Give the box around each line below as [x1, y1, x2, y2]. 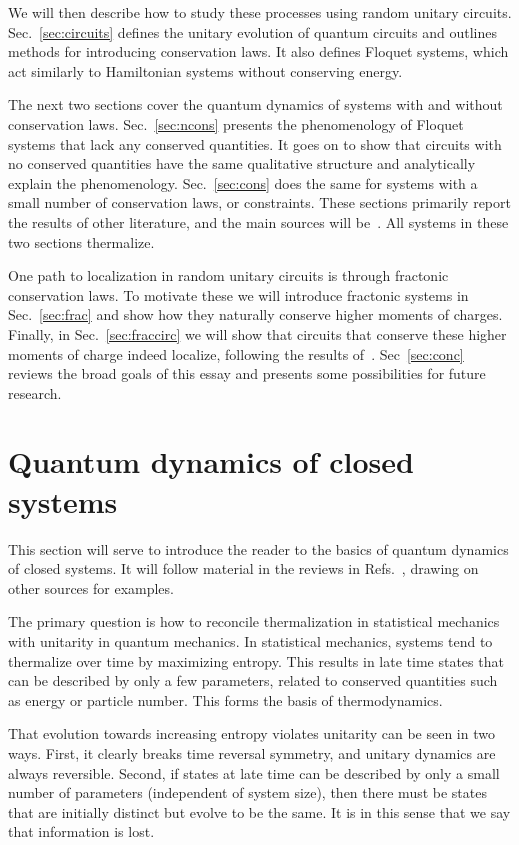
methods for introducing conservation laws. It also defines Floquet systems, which [8, 41, 509, 62]
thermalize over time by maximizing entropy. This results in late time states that [8, 650, 504, 671]
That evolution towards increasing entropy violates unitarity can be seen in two [8, 723, 495, 744]
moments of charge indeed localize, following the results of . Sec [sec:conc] [8, 343, 464, 364]
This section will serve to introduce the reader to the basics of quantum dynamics [8, 538, 509, 559]
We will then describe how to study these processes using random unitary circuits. [8, 2, 512, 22]
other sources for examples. [8, 577, 174, 598]
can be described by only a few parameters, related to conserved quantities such [8, 670, 498, 691]
